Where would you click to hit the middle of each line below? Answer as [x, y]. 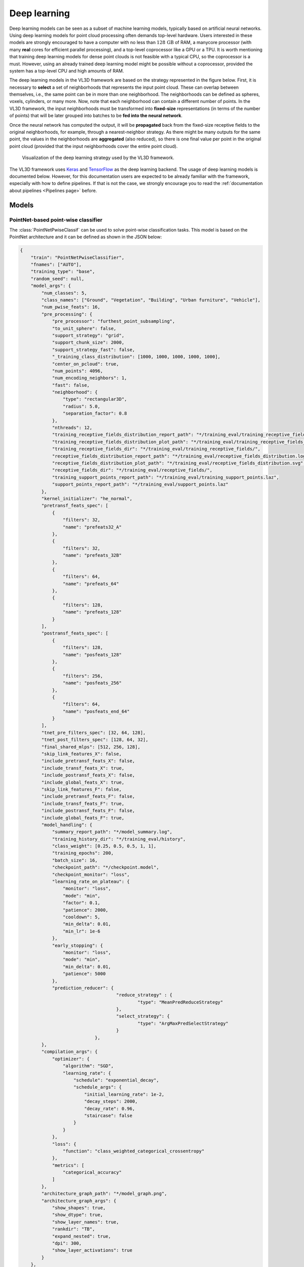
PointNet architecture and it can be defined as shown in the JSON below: [86, 237]
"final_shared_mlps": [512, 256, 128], [91, 747]
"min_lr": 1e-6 [82, 931]
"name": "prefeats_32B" [92, 555]
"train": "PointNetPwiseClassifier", [78, 257]
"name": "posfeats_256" [92, 683]
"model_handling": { [67, 825]
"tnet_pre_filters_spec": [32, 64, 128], [93, 733]
